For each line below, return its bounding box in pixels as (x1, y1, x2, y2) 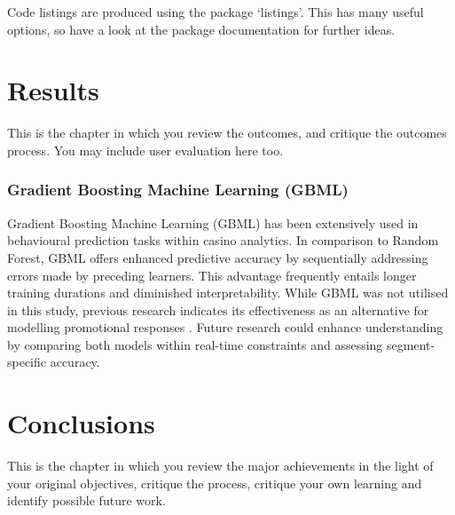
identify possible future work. (7, 491, 166, 510)
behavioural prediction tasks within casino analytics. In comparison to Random (7, 231, 439, 250)
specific (7, 353, 47, 371)
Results (7, 72, 99, 108)
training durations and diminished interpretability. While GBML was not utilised (7, 283, 449, 302)
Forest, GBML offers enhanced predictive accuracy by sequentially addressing (7, 248, 428, 266)
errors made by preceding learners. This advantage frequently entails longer (7, 265, 417, 284)
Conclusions (7, 405, 155, 441)
